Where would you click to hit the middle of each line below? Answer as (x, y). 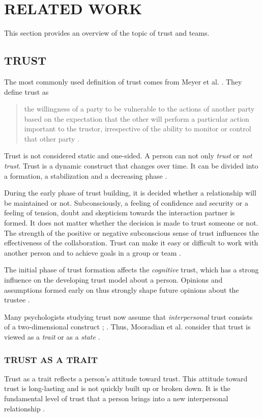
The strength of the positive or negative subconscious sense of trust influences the (131, 232)
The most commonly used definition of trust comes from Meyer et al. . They (123, 81)
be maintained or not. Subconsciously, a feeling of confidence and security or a (126, 202)
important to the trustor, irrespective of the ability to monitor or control (138, 129)
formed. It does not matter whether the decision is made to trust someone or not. (131, 223)
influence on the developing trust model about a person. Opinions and (113, 280)
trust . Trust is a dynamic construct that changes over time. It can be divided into (131, 166)
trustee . (17, 300)
